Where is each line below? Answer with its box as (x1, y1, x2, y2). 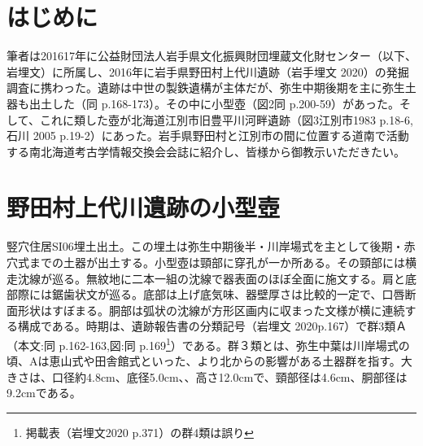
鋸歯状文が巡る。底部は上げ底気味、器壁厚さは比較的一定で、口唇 (51, 286, 405, 303)
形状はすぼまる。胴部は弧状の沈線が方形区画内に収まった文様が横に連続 (17, 301, 405, 318)
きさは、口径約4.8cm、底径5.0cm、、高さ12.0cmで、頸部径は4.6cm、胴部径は (7, 368, 408, 385)
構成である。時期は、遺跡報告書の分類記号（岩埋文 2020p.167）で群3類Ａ (17, 317, 408, 334)
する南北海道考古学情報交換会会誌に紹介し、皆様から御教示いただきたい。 (7, 142, 405, 160)
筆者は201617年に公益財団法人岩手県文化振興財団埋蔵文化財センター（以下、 (7, 47, 416, 64)
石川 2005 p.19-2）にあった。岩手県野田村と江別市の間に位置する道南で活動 (7, 127, 409, 144)
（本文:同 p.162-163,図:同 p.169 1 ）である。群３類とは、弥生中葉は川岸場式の (7, 334, 410, 353)
